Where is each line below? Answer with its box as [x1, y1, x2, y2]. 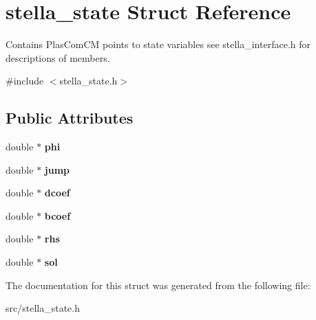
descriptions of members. [6, 50, 110, 65]
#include [6, 73, 44, 88]
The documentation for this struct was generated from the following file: [6, 277, 310, 292]
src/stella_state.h [6, 301, 80, 315]
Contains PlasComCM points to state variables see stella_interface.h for [6, 37, 310, 52]
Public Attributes [6, 107, 134, 128]
